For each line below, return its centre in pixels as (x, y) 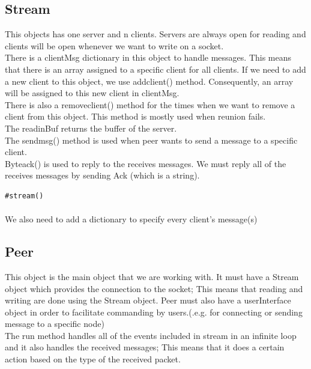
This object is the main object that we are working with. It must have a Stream (152, 276)
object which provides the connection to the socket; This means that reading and (154, 288)
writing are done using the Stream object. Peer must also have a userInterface (148, 300)
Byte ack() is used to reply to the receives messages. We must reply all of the (146, 163)
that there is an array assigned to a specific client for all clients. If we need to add (155, 69)
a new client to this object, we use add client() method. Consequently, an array (149, 81)
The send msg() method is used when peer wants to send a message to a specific (151, 140)
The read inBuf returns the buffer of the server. (91, 128)
